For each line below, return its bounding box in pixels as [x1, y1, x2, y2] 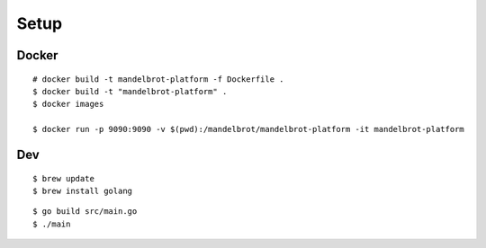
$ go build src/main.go [32, 207, 138, 217]
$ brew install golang [32, 185, 133, 196]
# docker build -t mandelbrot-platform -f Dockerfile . [32, 74, 284, 84]
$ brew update [32, 173, 94, 183]
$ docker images [32, 99, 104, 110]
